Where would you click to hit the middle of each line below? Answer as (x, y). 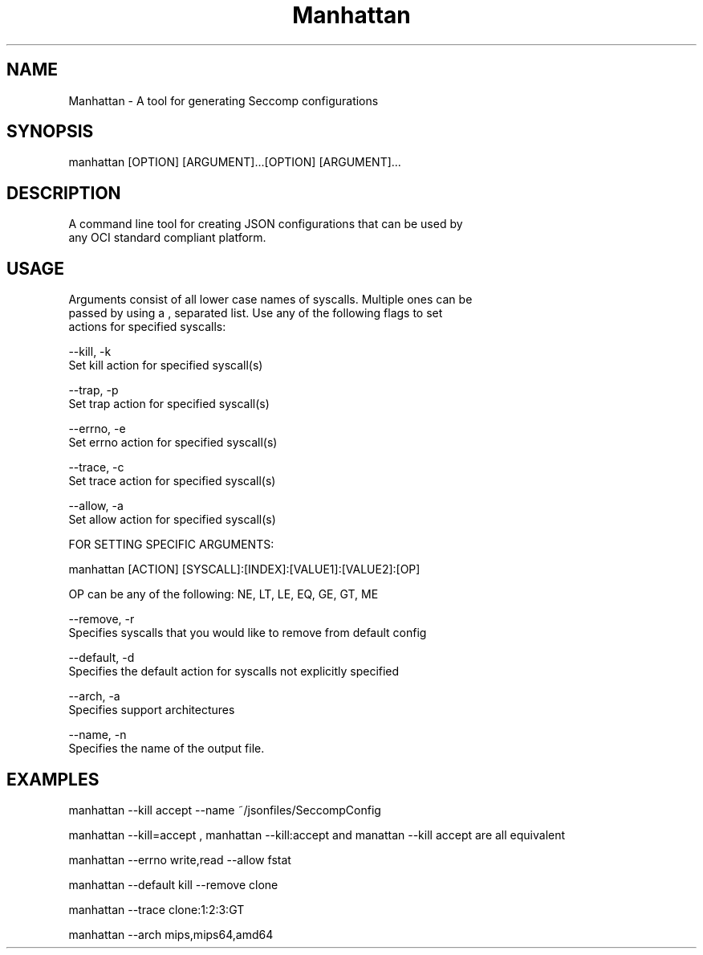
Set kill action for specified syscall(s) (166, 365)
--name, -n (98, 735)
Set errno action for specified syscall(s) (173, 443)
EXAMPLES (53, 779)
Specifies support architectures (152, 710)
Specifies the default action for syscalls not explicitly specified (234, 671)
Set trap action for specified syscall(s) (169, 404)
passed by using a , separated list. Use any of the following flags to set (256, 313)
